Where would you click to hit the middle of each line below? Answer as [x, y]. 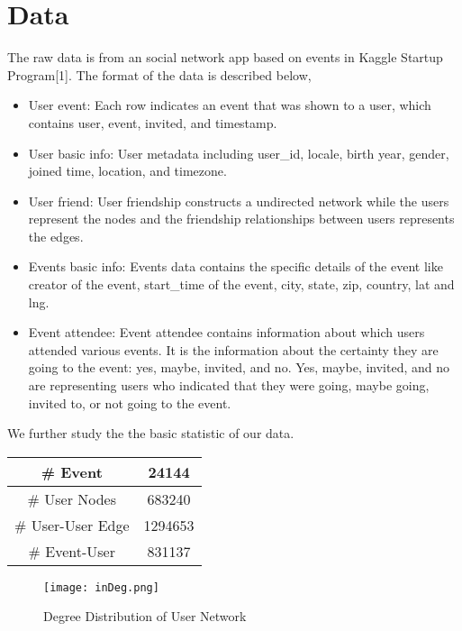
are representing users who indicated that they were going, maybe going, [229, 385]
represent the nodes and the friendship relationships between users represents [241, 219]
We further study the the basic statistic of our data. [151, 433]
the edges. [56, 236]
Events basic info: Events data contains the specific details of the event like [236, 266]
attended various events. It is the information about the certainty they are [233, 349]
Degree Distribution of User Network [145, 616]
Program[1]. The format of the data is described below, [159, 74]
